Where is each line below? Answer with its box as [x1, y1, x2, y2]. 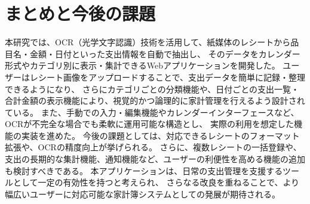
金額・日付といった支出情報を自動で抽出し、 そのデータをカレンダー [29, 47, 300, 60]
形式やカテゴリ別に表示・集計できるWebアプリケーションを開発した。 [5, 59, 280, 72]
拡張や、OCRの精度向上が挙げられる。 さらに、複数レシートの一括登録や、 [5, 141, 302, 153]
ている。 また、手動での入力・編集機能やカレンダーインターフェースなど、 [5, 106, 299, 118]
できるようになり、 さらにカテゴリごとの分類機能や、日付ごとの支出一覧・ [5, 82, 300, 95]
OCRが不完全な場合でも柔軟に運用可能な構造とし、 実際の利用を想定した [5, 118, 294, 130]
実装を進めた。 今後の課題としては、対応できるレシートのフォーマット [21, 129, 300, 141]
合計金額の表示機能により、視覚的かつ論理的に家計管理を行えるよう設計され [5, 94, 305, 107]
